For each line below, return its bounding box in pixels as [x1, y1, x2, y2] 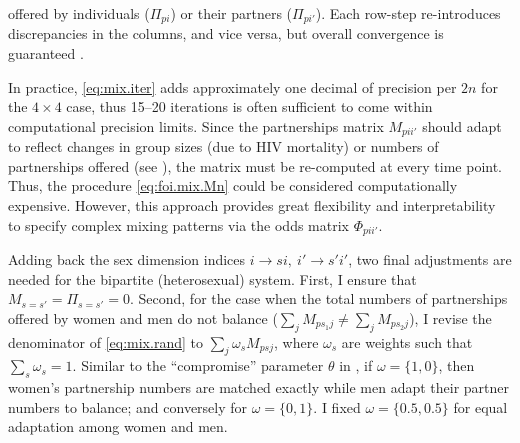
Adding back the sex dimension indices [8, 249, 246, 270]
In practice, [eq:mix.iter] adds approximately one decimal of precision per [8, 76, 457, 97]
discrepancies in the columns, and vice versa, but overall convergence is [8, 23, 444, 44]
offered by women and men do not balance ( [8, 307, 278, 328]
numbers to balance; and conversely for [8, 396, 248, 417]
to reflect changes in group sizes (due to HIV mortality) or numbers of [8, 136, 439, 157]
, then [438, 355, 475, 376]
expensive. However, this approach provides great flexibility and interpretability [8, 195, 496, 216]
